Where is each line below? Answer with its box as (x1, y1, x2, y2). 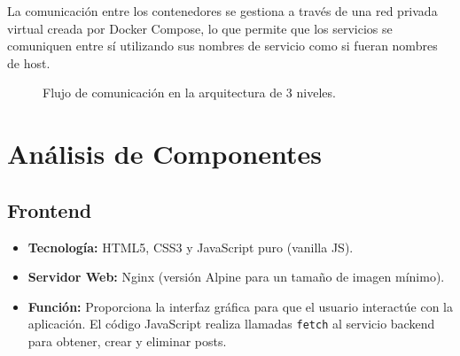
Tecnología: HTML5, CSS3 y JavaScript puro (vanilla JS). (27, 237, 354, 256)
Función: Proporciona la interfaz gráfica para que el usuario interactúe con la (27, 297, 453, 315)
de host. (7, 53, 51, 72)
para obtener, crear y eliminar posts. (27, 331, 227, 350)
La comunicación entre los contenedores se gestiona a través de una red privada (7, 2, 438, 19)
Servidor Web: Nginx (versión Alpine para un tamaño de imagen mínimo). (27, 267, 445, 286)
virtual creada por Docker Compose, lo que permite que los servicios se (7, 19, 393, 37)
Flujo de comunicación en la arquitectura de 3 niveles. (43, 83, 336, 102)
